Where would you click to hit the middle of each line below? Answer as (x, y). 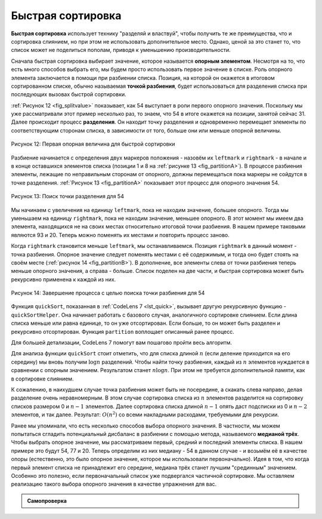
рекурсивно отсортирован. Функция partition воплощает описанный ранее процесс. (123, 331)
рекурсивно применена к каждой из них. (64, 279)
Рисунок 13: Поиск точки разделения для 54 (68, 196)
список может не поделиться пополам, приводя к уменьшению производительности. (121, 50)
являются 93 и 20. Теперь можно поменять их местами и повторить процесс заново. (120, 235)
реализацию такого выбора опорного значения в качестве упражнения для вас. (114, 484)
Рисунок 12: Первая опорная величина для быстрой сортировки (93, 144)
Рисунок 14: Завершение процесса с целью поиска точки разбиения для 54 (108, 293)
